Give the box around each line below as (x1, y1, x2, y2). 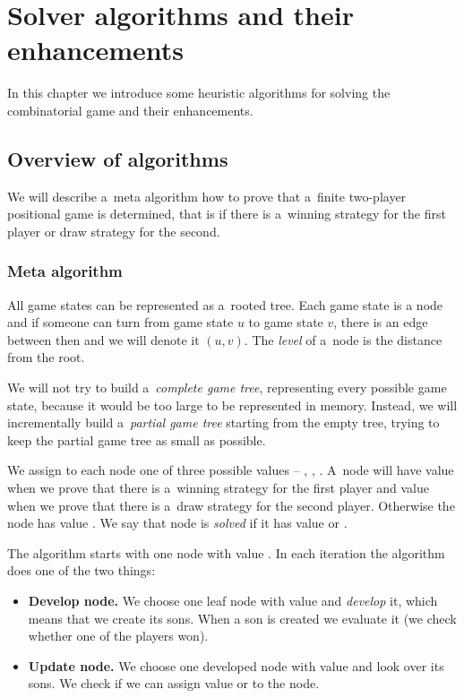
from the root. (7, 348, 85, 366)
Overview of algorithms (7, 144, 228, 172)
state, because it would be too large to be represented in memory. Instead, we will (7, 395, 458, 414)
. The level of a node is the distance (244, 330, 443, 349)
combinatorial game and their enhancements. (7, 100, 253, 119)
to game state (248, 313, 323, 332)
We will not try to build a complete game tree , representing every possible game (7, 378, 447, 397)
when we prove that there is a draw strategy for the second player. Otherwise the (7, 495, 455, 514)
